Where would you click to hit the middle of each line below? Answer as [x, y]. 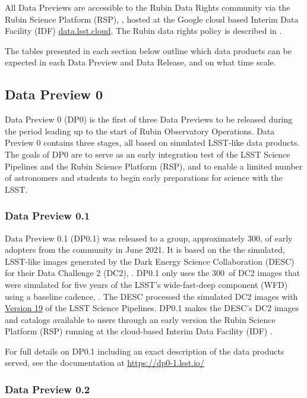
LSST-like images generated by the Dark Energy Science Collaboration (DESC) [150, 261]
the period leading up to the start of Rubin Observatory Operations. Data [140, 131]
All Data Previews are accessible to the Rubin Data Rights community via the [148, 7]
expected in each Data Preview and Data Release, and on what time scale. [140, 62]
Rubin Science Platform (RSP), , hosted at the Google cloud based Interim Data [152, 19]
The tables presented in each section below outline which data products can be [148, 50]
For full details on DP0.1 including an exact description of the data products [145, 351]
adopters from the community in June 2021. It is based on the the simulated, [145, 250]
